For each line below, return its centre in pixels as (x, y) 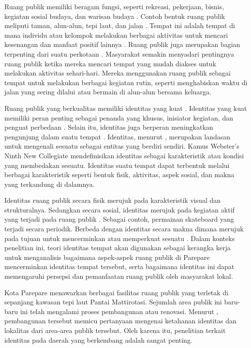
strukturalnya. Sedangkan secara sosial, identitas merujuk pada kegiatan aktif (119, 209)
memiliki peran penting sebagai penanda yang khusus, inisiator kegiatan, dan (119, 117)
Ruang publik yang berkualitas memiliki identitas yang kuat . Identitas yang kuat (126, 108)
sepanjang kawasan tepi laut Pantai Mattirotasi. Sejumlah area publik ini (113, 302)
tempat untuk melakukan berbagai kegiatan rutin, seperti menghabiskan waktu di (126, 82)
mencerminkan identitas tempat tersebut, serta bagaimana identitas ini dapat (119, 266)
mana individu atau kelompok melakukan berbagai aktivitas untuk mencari (116, 35)
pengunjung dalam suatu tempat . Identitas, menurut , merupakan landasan (118, 136)
